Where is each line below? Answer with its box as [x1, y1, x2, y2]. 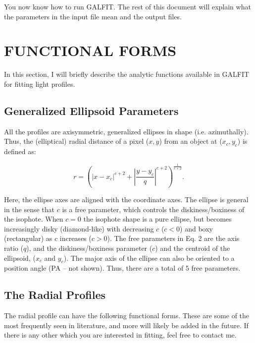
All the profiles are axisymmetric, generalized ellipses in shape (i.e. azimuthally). [4, 126, 249, 136]
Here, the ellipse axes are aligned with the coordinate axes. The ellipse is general [4, 194, 249, 205]
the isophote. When [4, 214, 63, 224]
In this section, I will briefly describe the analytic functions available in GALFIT [4, 69, 250, 79]
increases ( [59, 233, 92, 243]
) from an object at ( [159, 136, 222, 146]
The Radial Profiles [4, 287, 106, 302]
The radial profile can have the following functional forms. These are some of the [4, 310, 250, 321]
